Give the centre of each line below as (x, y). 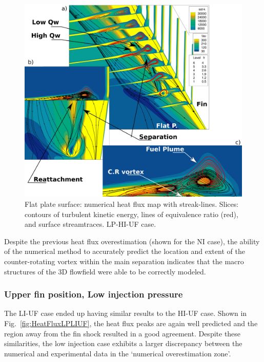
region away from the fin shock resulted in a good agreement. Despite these (123, 333)
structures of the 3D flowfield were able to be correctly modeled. (105, 271)
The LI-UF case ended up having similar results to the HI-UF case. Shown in (126, 313)
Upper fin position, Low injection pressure (94, 294)
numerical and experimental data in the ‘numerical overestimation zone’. (118, 353)
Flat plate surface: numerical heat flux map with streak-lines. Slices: (132, 204)
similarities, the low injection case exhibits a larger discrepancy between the (123, 343)
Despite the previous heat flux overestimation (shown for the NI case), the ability (132, 241)
